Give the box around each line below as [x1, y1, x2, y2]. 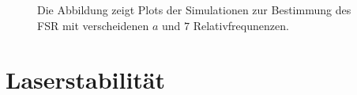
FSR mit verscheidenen [37, 17, 149, 33]
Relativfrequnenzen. [193, 17, 289, 33]
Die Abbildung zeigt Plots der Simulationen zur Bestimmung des [37, 2, 351, 17]
